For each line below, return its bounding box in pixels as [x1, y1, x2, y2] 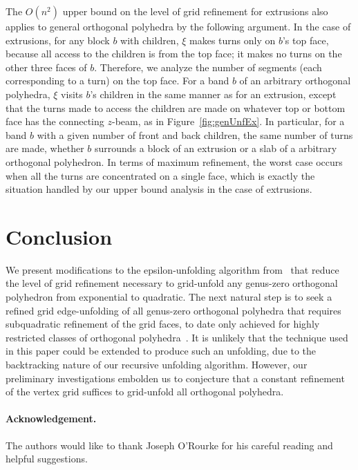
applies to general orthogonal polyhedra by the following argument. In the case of [6, 19, 351, 33]
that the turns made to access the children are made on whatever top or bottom [6, 100, 346, 115]
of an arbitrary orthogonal [239, 73, 351, 88]
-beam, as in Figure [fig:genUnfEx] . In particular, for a [111, 114, 345, 129]
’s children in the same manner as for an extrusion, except [90, 86, 337, 101]
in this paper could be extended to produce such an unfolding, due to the [6, 344, 317, 358]
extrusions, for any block [6, 32, 110, 47]
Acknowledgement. [6, 411, 97, 426]
